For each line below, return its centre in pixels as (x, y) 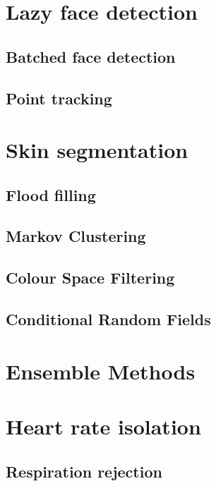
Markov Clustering (76, 236)
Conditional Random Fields (108, 319)
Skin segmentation (97, 150)
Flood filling (51, 194)
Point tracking (59, 98)
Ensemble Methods (101, 371)
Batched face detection (91, 56)
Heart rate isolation (103, 426)
